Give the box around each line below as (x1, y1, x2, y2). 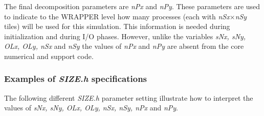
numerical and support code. (4, 50, 94, 61)
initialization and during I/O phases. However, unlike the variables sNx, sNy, (4, 31, 246, 41)
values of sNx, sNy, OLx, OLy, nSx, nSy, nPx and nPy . (4, 102, 178, 113)
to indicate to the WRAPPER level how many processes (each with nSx (4, 11, 230, 21)
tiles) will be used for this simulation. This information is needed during (4, 21, 230, 32)
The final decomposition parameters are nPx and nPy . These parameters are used (4, 1, 260, 11)
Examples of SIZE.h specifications (4, 72, 147, 85)
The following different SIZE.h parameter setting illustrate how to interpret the (4, 92, 253, 103)
